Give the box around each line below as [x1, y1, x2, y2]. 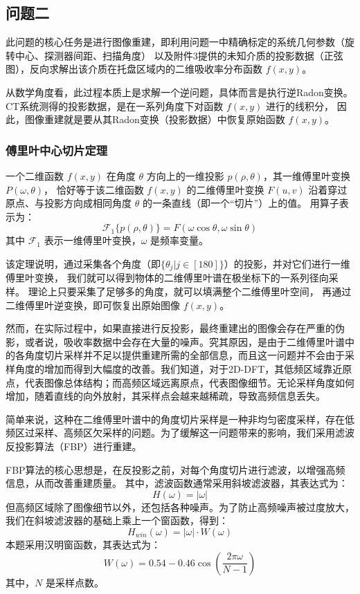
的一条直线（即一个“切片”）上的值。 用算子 [142, 196, 339, 210]
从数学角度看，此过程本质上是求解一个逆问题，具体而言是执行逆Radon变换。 [6, 84, 353, 99]
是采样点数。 [45, 575, 104, 589]
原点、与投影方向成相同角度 [6, 196, 132, 210]
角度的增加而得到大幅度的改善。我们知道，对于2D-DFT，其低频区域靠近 [15, 361, 343, 375]
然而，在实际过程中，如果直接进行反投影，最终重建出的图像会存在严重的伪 [6, 321, 345, 335]
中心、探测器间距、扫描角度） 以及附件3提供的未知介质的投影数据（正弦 [15, 48, 343, 62]
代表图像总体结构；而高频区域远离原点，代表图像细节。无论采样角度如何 [24, 375, 354, 389]
